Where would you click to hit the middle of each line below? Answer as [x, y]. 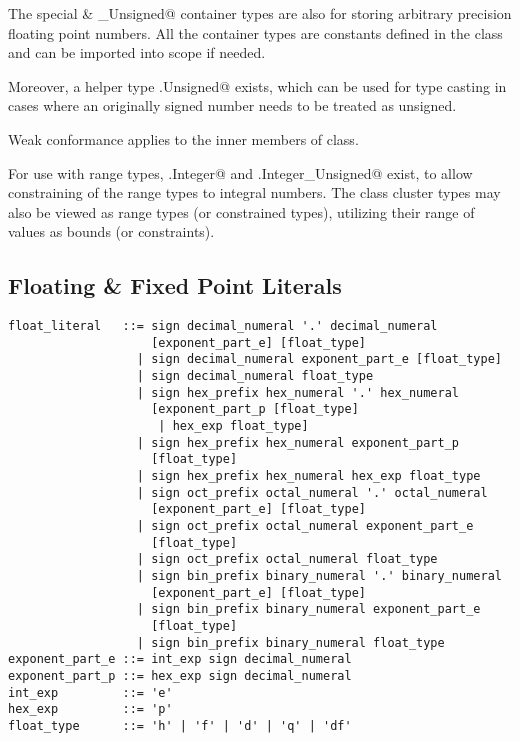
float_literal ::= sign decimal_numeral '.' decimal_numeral [223, 326]
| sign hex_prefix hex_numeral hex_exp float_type [308, 476]
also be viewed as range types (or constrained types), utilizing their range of [241, 211]
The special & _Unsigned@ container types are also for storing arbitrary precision [260, 13]
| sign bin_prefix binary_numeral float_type [290, 642]
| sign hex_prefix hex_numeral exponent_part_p [298, 442]
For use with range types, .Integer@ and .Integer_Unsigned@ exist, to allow [240, 172]
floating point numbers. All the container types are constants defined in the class [255, 32]
